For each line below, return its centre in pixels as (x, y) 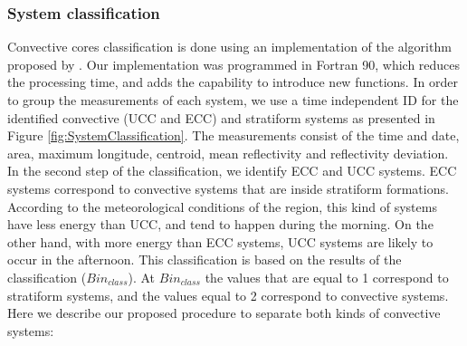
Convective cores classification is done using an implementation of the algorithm (229, 47)
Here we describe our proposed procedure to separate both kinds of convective (224, 313)
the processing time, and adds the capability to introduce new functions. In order (233, 82)
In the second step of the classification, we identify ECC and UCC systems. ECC (232, 171)
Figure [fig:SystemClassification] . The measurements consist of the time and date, (233, 135)
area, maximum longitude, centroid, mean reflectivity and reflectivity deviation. (228, 153)
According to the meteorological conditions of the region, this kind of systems (222, 206)
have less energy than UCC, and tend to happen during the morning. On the (220, 224)
